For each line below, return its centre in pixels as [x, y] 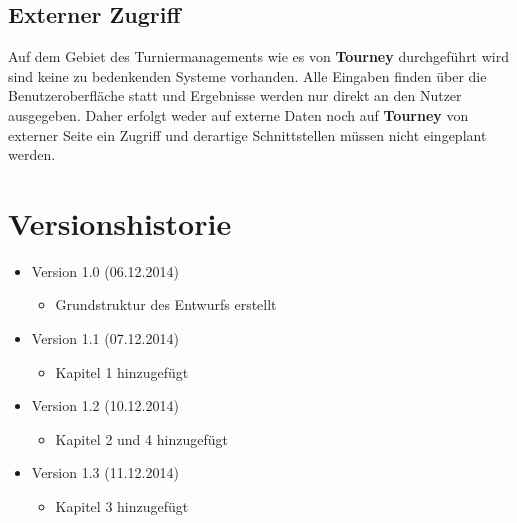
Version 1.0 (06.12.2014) [105, 270]
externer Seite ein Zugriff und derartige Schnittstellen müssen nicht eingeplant [247, 134]
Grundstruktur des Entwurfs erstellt [166, 304]
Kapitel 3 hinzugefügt [122, 506]
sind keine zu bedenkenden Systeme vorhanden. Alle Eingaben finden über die [247, 75]
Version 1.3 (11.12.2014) [105, 472]
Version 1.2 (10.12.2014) [105, 405]
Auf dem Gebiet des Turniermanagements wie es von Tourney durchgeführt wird [258, 56]
